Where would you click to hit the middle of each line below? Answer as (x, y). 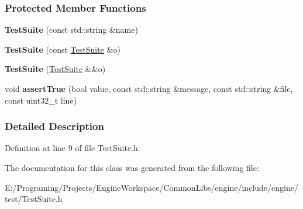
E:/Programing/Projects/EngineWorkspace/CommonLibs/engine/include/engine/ (151, 187)
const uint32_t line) (41, 100)
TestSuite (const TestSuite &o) (63, 49)
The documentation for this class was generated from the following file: (132, 167)
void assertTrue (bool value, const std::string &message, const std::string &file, (149, 88)
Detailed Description (54, 126)
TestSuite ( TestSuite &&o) (55, 69)
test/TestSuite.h (34, 199)
